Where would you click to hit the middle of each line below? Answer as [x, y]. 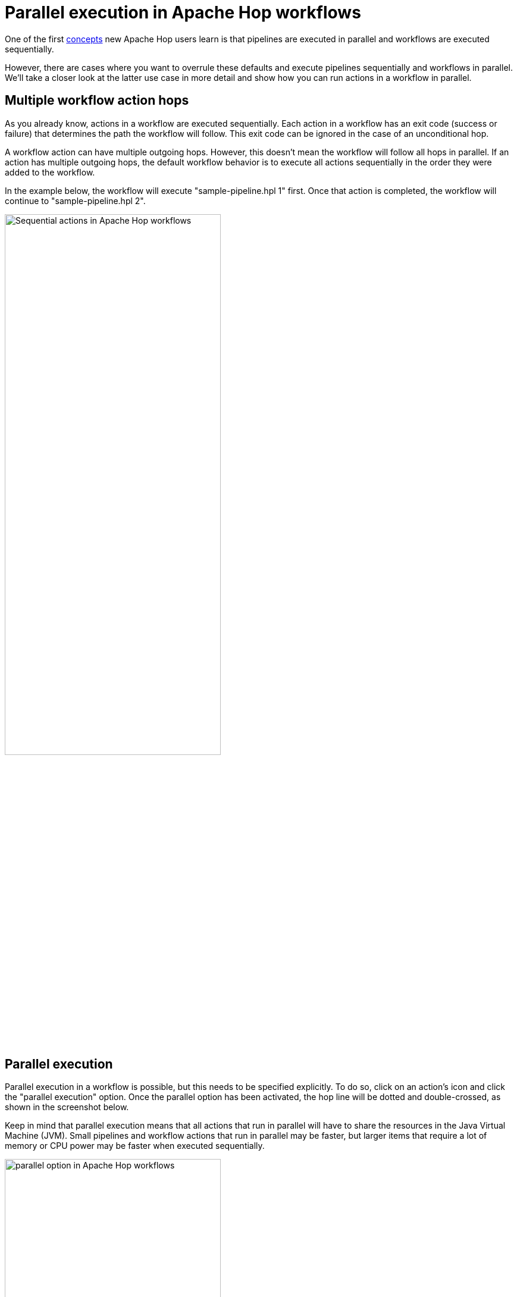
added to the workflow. [50, 172]
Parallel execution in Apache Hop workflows [183, 12]
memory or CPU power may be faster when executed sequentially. [135, 1146]
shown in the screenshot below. [67, 1107]
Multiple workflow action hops [97, 101]
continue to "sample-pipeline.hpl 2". [75, 200]
